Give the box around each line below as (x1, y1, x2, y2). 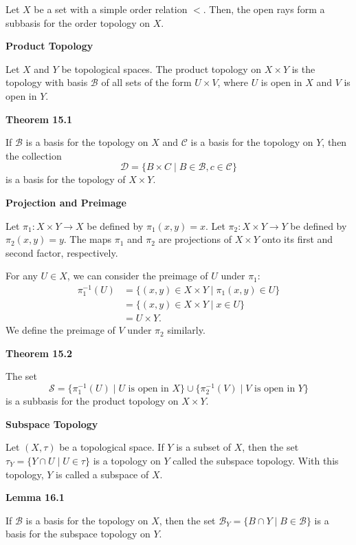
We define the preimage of (5, 323, 115, 337)
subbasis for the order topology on (5, 15, 150, 30)
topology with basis (5, 75, 88, 89)
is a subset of (176, 440, 232, 454)
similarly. (167, 323, 205, 337)
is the (291, 61, 315, 76)
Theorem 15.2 (5, 345, 72, 360)
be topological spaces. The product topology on (61, 61, 262, 76)
